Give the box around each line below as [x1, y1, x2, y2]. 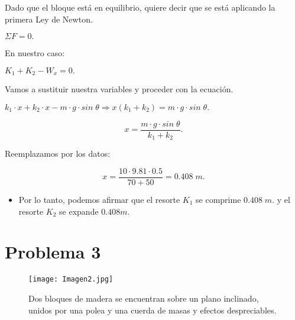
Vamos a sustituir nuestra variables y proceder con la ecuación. [5, 83, 234, 95]
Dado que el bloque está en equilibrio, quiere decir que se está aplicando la [5, 1, 275, 13]
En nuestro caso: [5, 47, 65, 59]
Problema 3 [5, 240, 101, 264]
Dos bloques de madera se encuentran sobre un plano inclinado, [28, 292, 259, 304]
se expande [59, 205, 99, 217]
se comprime [196, 193, 241, 205]
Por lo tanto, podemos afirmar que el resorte [18, 193, 180, 205]
